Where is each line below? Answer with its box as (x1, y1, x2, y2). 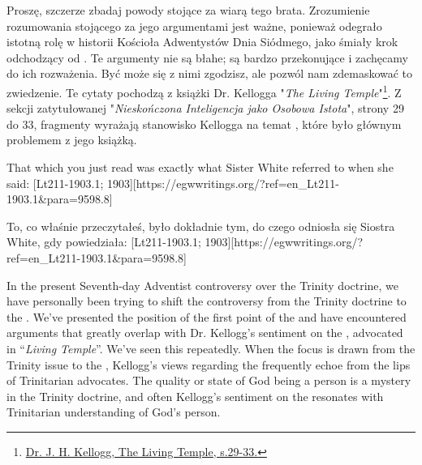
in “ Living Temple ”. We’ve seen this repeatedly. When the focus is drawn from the (6, 339, 416, 356)
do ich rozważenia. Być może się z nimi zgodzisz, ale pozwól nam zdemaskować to (6, 65, 413, 82)
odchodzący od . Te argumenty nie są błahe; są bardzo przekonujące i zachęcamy (6, 49, 408, 66)
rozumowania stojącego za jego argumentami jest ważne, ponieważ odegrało (6, 17, 382, 34)
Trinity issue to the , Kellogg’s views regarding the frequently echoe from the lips (6, 356, 411, 373)
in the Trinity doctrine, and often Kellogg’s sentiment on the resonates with (6, 387, 384, 404)
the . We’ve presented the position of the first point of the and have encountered (6, 308, 407, 325)
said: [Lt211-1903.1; (6, 174, 104, 191)
